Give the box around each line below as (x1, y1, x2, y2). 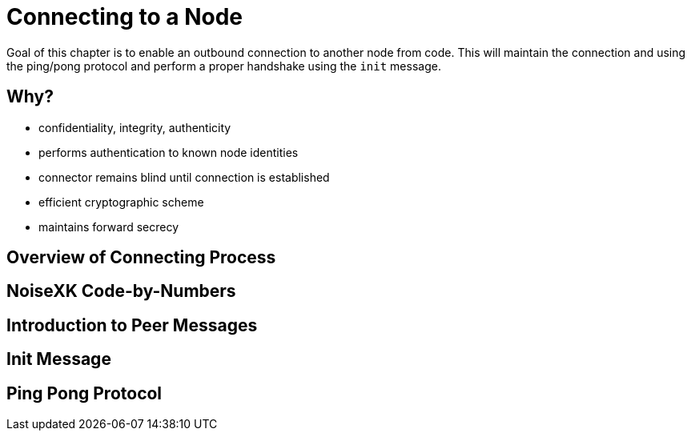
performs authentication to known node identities (38, 145, 299, 159)
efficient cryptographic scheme (38, 194, 204, 209)
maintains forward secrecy (38, 219, 179, 234)
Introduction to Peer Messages (6, 315, 258, 335)
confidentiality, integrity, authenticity (38, 120, 231, 134)
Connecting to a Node (6, 3, 243, 30)
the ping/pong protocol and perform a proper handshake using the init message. (6, 58, 441, 73)
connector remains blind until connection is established (38, 170, 330, 184)
